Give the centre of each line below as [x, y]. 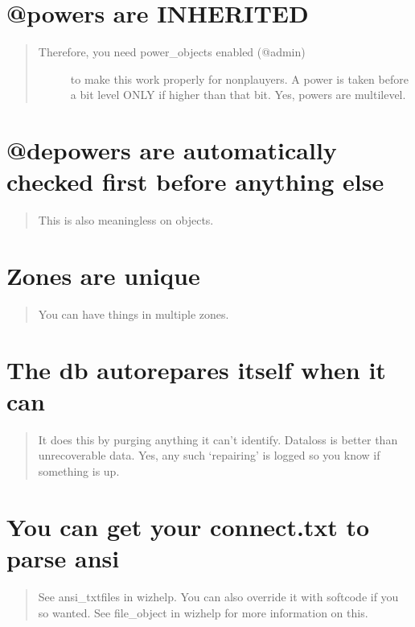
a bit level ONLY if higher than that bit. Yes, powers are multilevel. [238, 95]
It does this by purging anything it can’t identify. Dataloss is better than [218, 439]
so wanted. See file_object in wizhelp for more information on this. [203, 612]
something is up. [79, 471]
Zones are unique [103, 275]
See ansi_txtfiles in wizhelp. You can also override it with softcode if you [218, 596]
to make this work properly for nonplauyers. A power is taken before [239, 78]
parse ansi [63, 558]
